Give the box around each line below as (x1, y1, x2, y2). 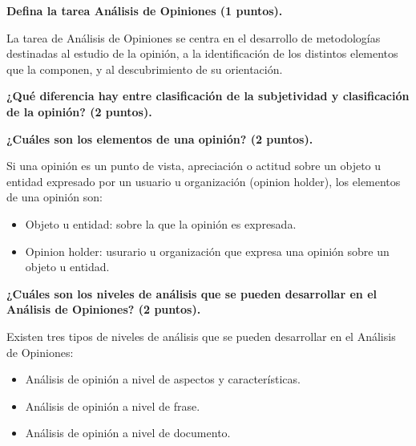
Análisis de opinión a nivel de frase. (25, 397, 200, 414)
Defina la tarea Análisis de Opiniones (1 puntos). (6, 2, 283, 18)
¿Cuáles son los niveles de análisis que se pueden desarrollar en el (6, 285, 377, 302)
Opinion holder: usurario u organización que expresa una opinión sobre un (25, 242, 390, 259)
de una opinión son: (6, 189, 103, 205)
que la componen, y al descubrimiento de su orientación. (6, 60, 283, 77)
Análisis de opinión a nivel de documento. (25, 424, 231, 441)
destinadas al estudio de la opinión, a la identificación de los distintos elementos (6, 45, 398, 62)
